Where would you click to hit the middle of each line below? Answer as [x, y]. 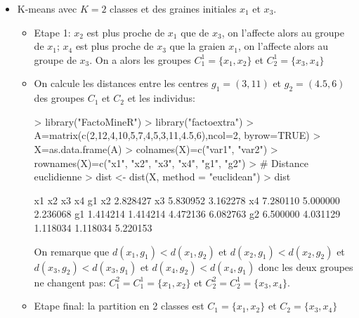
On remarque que [72, 251]
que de [195, 32]
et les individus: [161, 98]
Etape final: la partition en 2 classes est [119, 306]
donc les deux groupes [306, 266]
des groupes [59, 98]
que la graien [197, 46]
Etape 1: [52, 32]
